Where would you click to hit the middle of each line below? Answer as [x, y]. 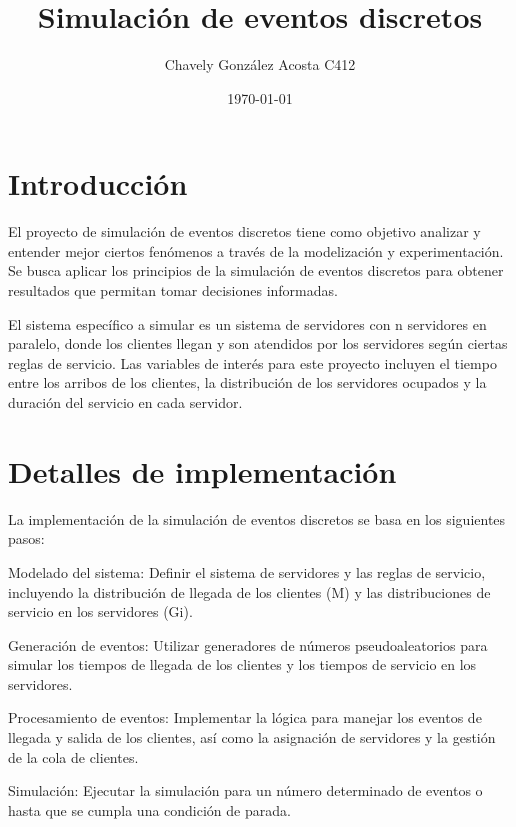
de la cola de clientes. [73, 756]
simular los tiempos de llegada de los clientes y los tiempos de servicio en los [242, 664]
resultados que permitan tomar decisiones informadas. [173, 290]
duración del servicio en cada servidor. [125, 402]
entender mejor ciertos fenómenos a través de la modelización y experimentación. [256, 250]
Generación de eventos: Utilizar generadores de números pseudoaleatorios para [248, 644]
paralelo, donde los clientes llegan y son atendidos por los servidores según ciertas [258, 343]
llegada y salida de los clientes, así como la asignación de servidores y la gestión [252, 737]
